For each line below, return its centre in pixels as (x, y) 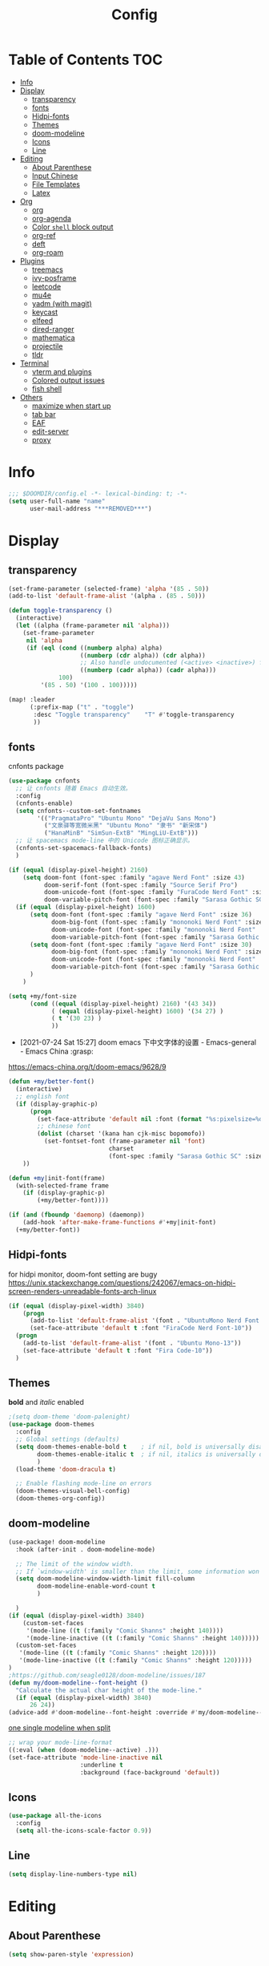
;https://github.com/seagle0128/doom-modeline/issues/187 (107, 1675)
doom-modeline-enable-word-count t (96, 1586)
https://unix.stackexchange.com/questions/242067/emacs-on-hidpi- (122, 1282)
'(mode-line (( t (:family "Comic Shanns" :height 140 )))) (125, 1630)
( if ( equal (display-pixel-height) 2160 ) (78, 870)
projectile (47, 346)
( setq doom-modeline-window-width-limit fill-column (105, 1579)
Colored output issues (68, 380)
